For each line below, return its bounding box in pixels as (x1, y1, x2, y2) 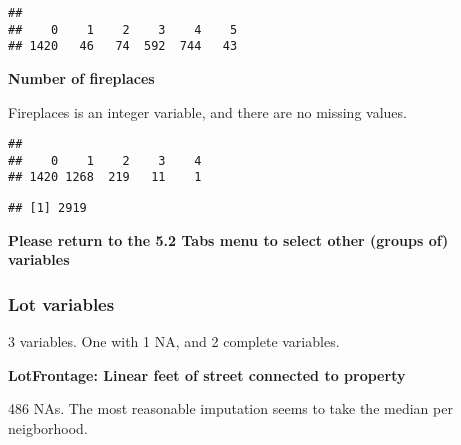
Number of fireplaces (8, 67, 155, 88)
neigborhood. (8, 417, 88, 438)
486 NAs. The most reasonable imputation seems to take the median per (8, 398, 453, 419)
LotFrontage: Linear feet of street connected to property (8, 364, 406, 385)
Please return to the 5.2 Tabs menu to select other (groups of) (8, 229, 449, 250)
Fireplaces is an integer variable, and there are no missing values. (8, 101, 407, 122)
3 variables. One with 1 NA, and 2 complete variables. (8, 331, 340, 352)
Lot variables (8, 291, 115, 316)
